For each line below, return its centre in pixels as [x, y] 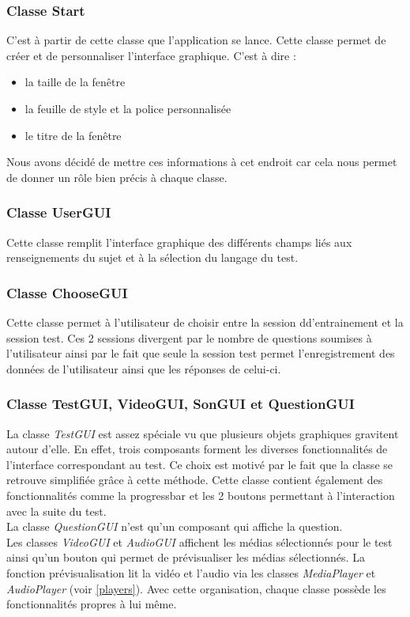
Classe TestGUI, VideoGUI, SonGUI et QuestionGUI [181, 404]
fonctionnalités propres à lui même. [92, 604]
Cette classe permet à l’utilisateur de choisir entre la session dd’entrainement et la [205, 322]
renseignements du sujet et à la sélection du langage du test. [152, 257]
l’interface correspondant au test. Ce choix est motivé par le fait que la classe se [199, 464]
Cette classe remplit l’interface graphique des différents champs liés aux [179, 242]
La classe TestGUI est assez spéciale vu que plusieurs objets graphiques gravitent [203, 433]
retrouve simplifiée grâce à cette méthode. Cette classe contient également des [195, 480]
